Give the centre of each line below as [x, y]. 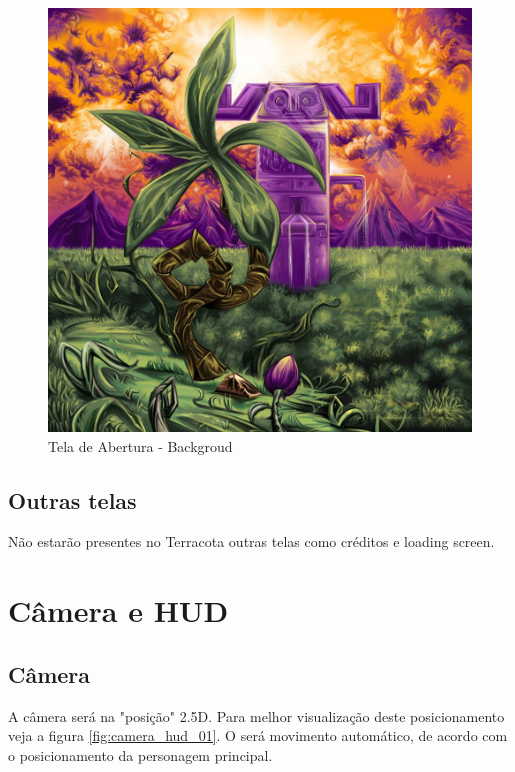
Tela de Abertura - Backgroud [140, 445]
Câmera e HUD [118, 610]
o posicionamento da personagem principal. [140, 754]
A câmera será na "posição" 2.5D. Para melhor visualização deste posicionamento [256, 715]
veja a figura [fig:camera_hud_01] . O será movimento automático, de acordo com [258, 735]
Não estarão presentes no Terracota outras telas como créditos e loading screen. [251, 541]
